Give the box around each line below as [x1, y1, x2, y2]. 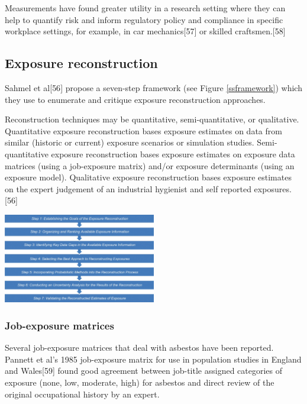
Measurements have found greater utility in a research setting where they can [5, 2, 286, 14]
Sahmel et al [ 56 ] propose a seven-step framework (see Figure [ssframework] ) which [5, 81, 302, 93]
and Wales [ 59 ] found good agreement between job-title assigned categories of [5, 364, 283, 377]
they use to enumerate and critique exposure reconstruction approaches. [5, 93, 266, 105]
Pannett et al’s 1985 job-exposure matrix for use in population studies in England [5, 353, 302, 365]
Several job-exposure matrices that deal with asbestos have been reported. [5, 341, 274, 354]
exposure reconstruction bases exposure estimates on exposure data [51, 147, 295, 160]
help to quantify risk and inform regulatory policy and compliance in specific [5, 13, 283, 25]
